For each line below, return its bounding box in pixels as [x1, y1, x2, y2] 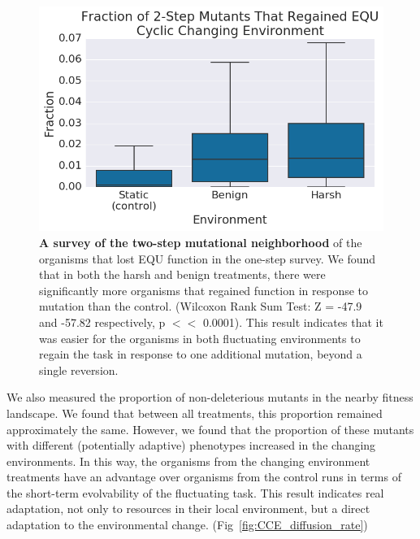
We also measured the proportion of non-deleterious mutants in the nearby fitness [6, 389, 414, 406]
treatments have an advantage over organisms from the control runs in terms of [6, 468, 401, 485]
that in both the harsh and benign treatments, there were [39, 266, 326, 283]
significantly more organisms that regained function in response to [39, 281, 369, 298]
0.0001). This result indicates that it [202, 313, 383, 330]
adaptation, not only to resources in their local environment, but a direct [6, 500, 370, 517]
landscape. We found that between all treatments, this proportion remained [6, 404, 383, 421]
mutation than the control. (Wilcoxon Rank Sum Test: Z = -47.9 [39, 298, 362, 315]
